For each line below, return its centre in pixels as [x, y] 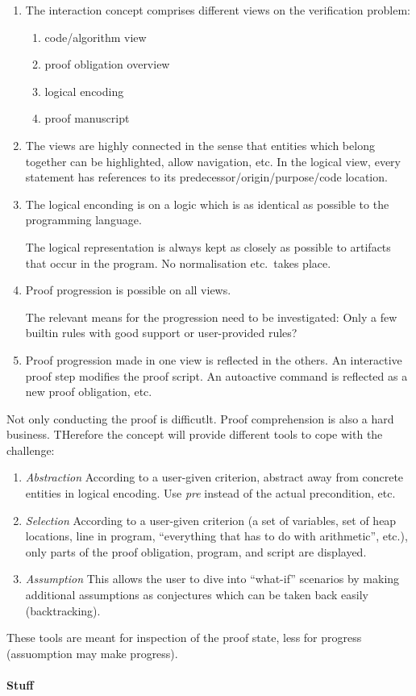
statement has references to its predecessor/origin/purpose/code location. [206, 177]
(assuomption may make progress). [92, 653]
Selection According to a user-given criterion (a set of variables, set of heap [211, 520]
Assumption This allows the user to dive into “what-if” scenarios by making [212, 579]
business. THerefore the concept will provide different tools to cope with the [195, 434]
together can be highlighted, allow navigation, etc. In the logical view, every [213, 161]
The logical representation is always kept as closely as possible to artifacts [208, 246]
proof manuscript [87, 118]
